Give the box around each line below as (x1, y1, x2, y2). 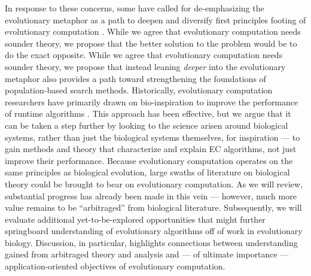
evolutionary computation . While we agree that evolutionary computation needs (5, 25, 301, 38)
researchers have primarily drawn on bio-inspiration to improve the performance (5, 95, 298, 108)
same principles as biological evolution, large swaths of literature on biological (5, 166, 290, 178)
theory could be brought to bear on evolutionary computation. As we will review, (5, 177, 303, 190)
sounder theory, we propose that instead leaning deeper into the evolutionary (5, 60, 286, 72)
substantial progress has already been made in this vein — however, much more (5, 189, 297, 202)
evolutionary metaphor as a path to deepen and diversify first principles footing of (5, 13, 306, 26)
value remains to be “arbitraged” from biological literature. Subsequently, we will (5, 201, 302, 214)
